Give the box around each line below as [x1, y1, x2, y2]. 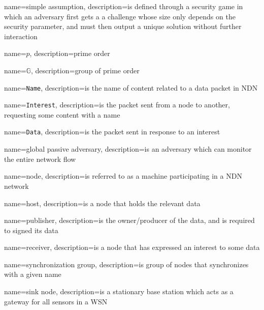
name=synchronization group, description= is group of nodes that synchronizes [4, 259, 249, 269]
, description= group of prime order [30, 65, 140, 75]
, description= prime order [29, 48, 110, 59]
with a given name [4, 269, 61, 279]
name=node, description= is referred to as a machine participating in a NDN [4, 171, 242, 181]
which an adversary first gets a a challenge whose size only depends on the [4, 11, 236, 21]
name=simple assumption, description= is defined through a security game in [4, 1, 243, 11]
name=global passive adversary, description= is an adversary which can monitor [4, 144, 252, 154]
